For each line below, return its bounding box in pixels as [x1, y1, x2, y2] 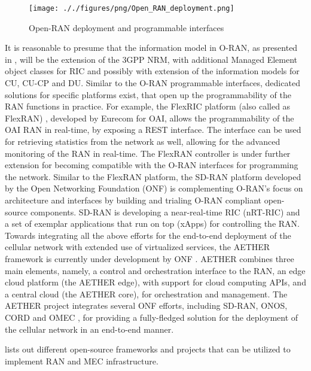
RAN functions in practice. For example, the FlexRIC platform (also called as [5, 100, 291, 112]
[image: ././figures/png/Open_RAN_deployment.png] [29, 4, 234, 13]
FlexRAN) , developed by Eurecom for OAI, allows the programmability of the [5, 111, 294, 124]
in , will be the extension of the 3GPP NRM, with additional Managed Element [5, 53, 298, 65]
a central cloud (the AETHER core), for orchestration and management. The [5, 287, 288, 300]
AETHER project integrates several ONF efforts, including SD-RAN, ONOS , [5, 299, 288, 312]
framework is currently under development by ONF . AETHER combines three [5, 252, 294, 264]
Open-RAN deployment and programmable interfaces [29, 21, 224, 34]
